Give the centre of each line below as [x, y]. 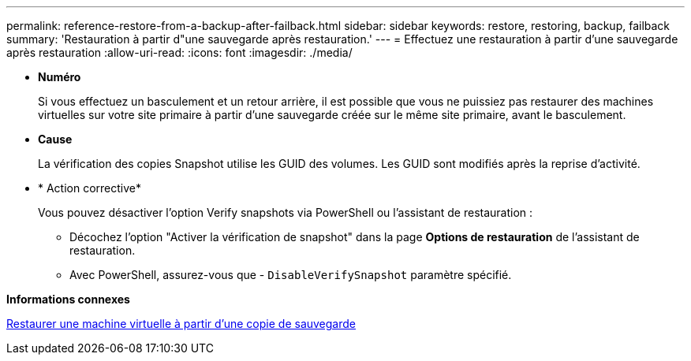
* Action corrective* [90, 188]
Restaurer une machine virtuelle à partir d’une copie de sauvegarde [181, 324]
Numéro [60, 77]
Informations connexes [68, 299]
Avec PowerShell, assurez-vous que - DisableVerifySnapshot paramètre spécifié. [291, 275]
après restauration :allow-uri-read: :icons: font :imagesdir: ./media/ [179, 52]
